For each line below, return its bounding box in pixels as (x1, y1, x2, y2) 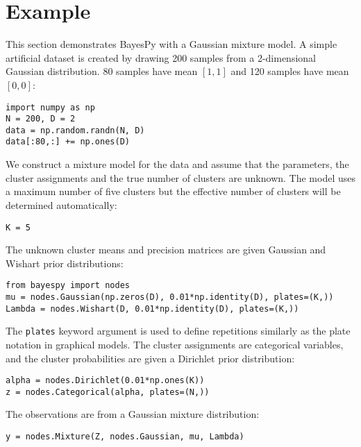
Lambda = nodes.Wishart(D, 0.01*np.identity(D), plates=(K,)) (6, 303, 299, 314)
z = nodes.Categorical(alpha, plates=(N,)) (6, 387, 210, 397)
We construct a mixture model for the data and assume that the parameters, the (6, 157, 349, 171)
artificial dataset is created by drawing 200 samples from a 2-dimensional (6, 50, 316, 65)
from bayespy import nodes (6, 280, 130, 291)
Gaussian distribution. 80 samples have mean (6, 64, 198, 78)
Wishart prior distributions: (6, 255, 124, 270)
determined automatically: (6, 197, 117, 212)
